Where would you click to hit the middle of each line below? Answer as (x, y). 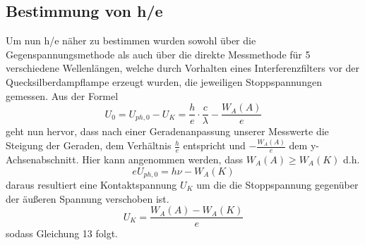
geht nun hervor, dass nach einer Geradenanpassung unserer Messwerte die (167, 131)
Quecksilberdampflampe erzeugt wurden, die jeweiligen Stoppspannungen (164, 81)
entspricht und (214, 145)
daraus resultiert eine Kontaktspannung (91, 185)
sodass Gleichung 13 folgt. (62, 233)
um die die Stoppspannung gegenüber (277, 185)
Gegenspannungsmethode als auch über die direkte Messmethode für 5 (158, 54)
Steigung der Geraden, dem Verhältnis (89, 145)
